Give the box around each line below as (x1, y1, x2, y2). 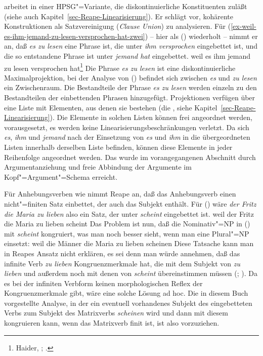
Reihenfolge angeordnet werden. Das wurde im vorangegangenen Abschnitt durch (4, 151, 256, 162)
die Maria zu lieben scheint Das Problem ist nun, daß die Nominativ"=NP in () (4, 218, 250, 229)
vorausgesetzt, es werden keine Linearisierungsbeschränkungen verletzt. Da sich (4, 122, 249, 132)
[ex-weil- (231, 21, 256, 31)
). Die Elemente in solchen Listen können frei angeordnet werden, (50, 112, 252, 123)
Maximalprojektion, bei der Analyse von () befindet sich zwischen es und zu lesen (4, 72, 257, 83)
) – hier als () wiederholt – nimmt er (145, 30, 258, 41)
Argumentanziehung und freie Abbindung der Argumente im (4, 162, 192, 172)
